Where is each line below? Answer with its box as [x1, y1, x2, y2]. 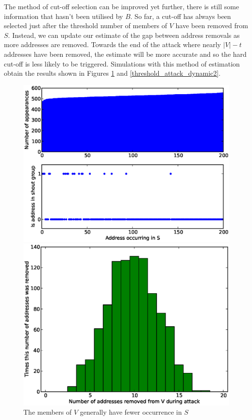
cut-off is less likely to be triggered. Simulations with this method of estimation [4, 58, 240, 68]
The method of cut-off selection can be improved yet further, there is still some [4, 1, 239, 11]
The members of [23, 407, 72, 417]
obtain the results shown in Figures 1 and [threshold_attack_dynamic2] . [4, 68, 221, 78]
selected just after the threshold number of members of [4, 20, 168, 31]
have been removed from [175, 20, 248, 31]
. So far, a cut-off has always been [130, 11, 231, 21]
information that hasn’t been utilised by [4, 11, 123, 21]
